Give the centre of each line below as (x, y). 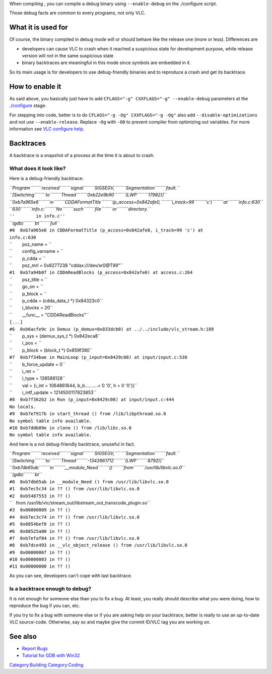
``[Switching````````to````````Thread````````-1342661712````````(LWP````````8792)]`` (87, 460)
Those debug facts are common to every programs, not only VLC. (78, 13)
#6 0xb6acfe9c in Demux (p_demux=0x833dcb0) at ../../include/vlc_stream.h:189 (112, 329)
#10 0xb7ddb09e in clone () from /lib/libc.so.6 (71, 428)
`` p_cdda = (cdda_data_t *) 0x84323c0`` (56, 301)
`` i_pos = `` (25, 343)
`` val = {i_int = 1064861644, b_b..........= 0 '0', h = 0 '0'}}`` (74, 385)
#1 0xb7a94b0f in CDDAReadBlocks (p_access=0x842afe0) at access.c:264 (101, 273)
